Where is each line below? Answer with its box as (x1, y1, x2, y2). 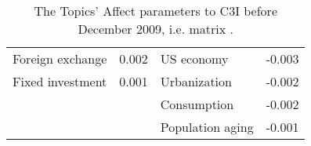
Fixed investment (13, 72, 107, 90)
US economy (160, 49, 229, 68)
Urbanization (160, 72, 232, 90)
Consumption (160, 95, 234, 113)
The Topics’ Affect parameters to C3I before (34, 2, 277, 20)
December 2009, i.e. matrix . (78, 20, 233, 38)
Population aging (160, 118, 254, 136)
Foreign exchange (13, 49, 107, 68)
